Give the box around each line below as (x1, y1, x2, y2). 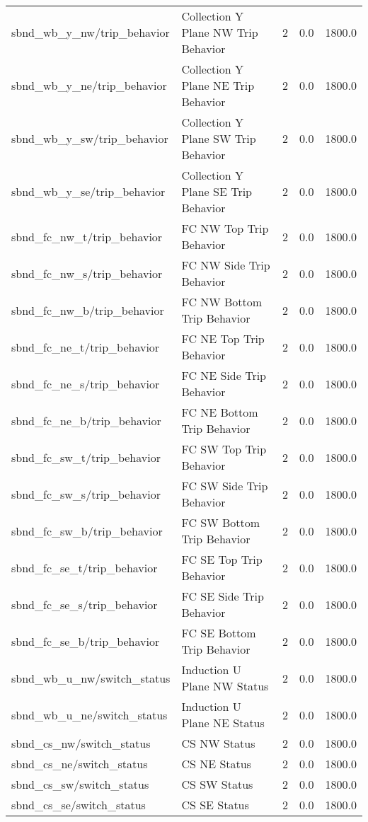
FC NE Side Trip (181, 367, 266, 383)
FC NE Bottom (181, 404, 258, 420)
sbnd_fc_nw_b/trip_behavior (11, 301, 164, 318)
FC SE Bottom (181, 625, 256, 641)
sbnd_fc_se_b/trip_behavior (11, 632, 160, 649)
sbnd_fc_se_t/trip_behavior (11, 559, 158, 576)
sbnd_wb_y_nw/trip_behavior (11, 24, 170, 40)
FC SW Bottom (181, 514, 260, 531)
